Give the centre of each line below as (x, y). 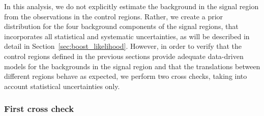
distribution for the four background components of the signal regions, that (121, 26)
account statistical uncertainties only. (62, 86)
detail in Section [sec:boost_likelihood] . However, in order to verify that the (123, 46)
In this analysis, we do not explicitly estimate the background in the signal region (131, 6)
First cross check (39, 109)
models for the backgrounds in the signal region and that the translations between (132, 66)
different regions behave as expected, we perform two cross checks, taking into (126, 76)
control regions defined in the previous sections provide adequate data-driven (124, 56)
